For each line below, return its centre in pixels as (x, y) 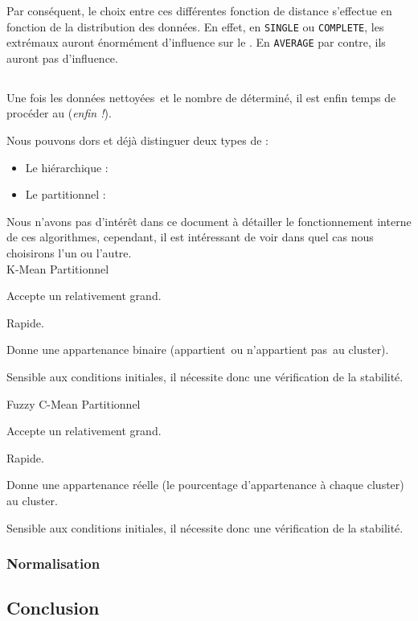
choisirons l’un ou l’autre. (69, 253)
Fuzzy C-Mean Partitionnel (74, 403)
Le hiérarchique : (67, 167)
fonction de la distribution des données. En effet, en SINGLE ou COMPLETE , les (195, 26)
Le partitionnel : (66, 194)
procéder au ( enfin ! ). (59, 113)
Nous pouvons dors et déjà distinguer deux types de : (137, 140)
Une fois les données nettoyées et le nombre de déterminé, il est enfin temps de (201, 97)
